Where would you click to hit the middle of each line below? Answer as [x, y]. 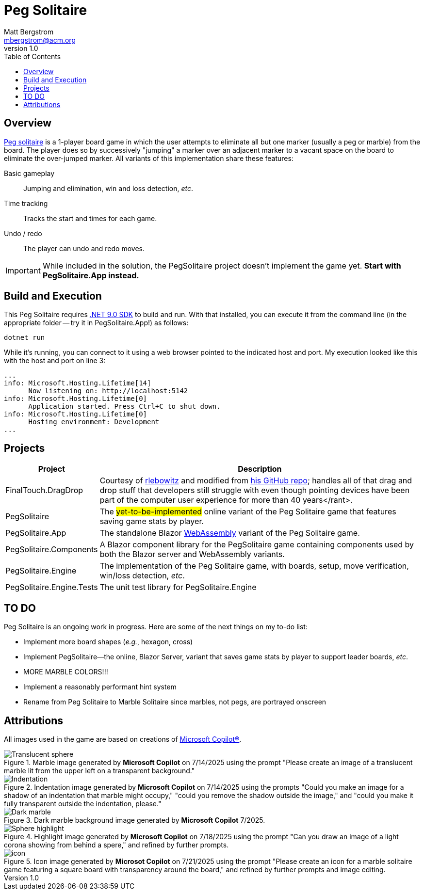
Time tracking [26, 203]
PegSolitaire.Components [52, 550]
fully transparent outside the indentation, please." [83, 803]
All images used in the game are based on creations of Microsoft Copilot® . [123, 739]
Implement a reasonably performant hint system [100, 687]
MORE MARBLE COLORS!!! [66, 672]
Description [260, 469]
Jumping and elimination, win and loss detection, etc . [108, 188]
